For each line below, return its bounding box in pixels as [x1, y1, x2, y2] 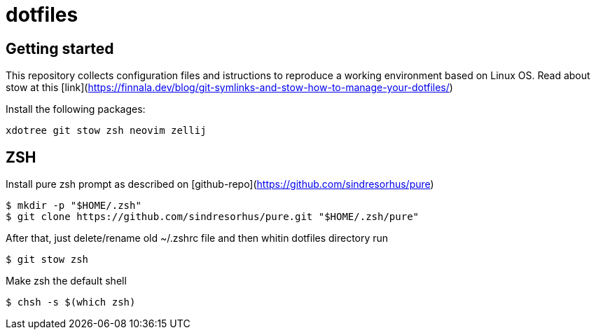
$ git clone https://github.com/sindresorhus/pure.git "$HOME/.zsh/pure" [6, 211, 420, 223]
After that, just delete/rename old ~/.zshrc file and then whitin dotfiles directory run [6, 232, 389, 245]
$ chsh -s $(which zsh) [6, 296, 136, 308]
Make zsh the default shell [6, 275, 127, 287]
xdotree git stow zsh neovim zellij [6, 125, 207, 137]
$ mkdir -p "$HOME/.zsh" [6, 200, 141, 212]
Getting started [6, 39, 114, 57]
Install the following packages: [6, 103, 146, 116]
